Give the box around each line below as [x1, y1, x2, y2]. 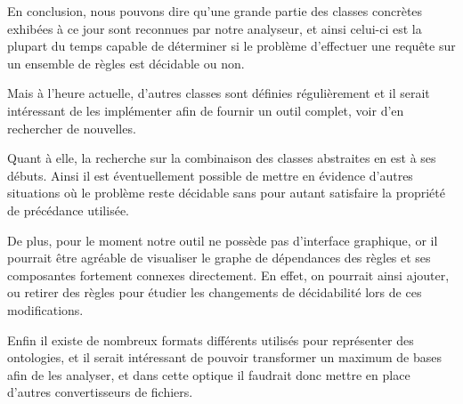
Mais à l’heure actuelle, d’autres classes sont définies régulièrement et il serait [7, 84, 430, 102]
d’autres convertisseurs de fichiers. [7, 383, 193, 401]
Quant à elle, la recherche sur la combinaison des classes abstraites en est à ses [7, 149, 436, 167]
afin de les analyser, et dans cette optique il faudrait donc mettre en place [7, 365, 410, 384]
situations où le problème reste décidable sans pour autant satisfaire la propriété [7, 183, 445, 202]
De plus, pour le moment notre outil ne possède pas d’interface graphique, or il [7, 230, 438, 249]
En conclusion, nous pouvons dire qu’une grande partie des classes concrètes [7, 2, 423, 20]
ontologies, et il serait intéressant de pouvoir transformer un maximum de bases [7, 348, 443, 367]
